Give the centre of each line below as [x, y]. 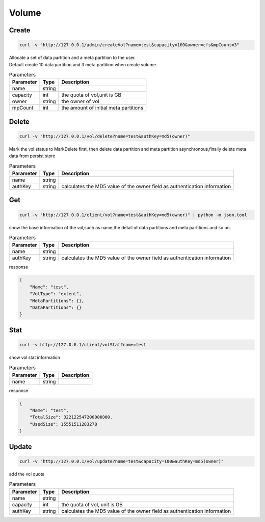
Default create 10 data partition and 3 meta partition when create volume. [83, 64]
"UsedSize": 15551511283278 [64, 424]
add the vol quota [27, 474]
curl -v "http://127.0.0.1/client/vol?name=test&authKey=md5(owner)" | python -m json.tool [133, 215]
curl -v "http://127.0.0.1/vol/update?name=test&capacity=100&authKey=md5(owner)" [122, 461]
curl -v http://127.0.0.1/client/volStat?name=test [83, 344]
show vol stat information [35, 357]
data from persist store [32, 156]
